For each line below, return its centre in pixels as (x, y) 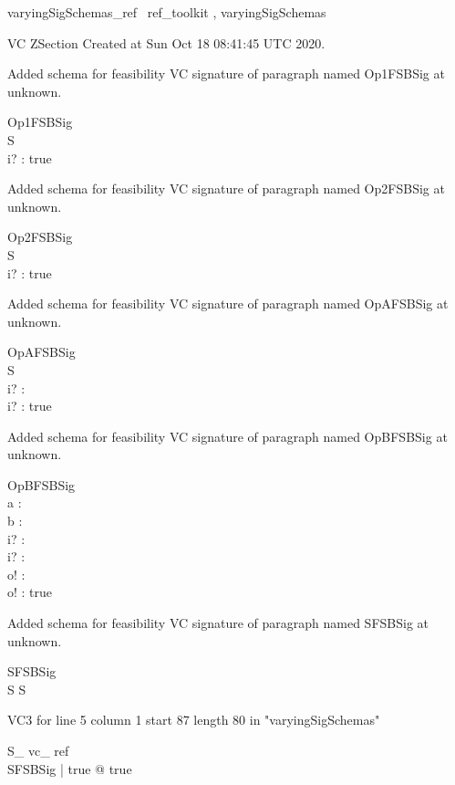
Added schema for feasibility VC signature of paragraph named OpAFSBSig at (228, 304)
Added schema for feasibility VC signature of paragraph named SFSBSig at (218, 623)
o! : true (30, 592)
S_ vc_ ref (38, 750)
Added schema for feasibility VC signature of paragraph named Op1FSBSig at (226, 73)
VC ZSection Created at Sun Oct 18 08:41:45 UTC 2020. (166, 42)
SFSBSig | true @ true (70, 768)
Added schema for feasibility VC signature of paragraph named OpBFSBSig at (227, 436)
